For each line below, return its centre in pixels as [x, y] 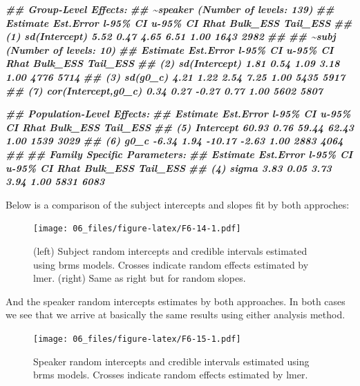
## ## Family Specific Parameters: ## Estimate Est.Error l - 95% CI [179, 154]
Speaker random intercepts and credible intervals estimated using [171, 361]
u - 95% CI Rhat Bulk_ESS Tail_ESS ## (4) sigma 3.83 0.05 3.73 [169, 167]
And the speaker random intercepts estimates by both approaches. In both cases [176, 301]
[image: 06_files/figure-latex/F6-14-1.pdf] [137, 229]
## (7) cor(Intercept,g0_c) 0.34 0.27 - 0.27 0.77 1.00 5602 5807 [164, 90]
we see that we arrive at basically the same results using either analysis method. [176, 315]
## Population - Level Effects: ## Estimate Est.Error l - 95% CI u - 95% [178, 114]
